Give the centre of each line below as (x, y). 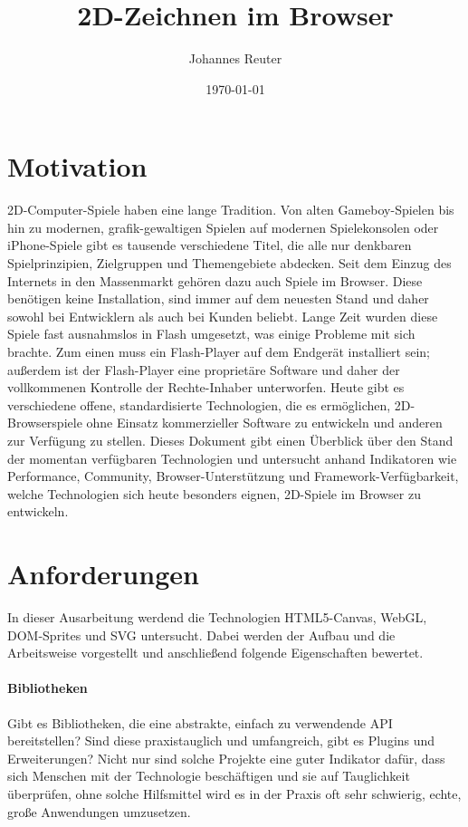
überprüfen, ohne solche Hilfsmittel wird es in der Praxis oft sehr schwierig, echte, (234, 794)
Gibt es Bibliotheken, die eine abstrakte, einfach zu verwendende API (200, 722)
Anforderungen (103, 574)
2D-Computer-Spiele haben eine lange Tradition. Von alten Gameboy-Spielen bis (231, 210)
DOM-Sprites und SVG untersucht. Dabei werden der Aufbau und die (201, 635)
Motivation (77, 166)
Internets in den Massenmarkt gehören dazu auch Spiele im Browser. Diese (215, 280)
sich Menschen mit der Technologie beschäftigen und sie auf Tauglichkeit (209, 776)
